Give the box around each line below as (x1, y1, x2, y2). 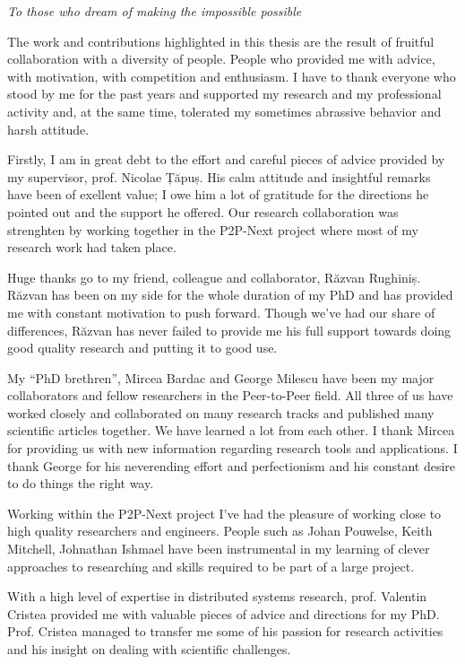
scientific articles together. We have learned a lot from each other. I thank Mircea (7, 421, 455, 440)
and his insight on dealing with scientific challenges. (7, 640, 291, 658)
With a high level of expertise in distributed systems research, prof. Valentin (7, 587, 427, 606)
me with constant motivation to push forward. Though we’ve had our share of (7, 302, 435, 321)
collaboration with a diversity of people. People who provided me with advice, (7, 49, 435, 68)
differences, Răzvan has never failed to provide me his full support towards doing (7, 320, 452, 339)
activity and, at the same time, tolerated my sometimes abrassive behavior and (7, 101, 442, 120)
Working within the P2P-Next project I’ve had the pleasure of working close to (7, 503, 442, 522)
